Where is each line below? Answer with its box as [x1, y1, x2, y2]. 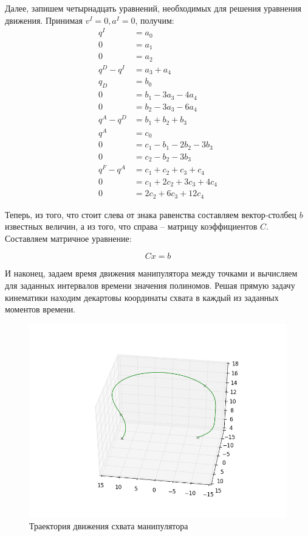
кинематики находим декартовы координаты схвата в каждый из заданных [5, 291, 279, 303]
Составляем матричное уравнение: [5, 231, 132, 244]
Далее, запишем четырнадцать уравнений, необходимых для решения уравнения [5, 2, 301, 14]
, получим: [135, 13, 174, 26]
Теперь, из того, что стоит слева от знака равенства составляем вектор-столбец [5, 208, 297, 220]
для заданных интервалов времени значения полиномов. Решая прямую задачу [5, 279, 295, 292]
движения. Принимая [5, 13, 83, 26]
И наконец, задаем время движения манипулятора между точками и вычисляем [5, 267, 298, 280]
